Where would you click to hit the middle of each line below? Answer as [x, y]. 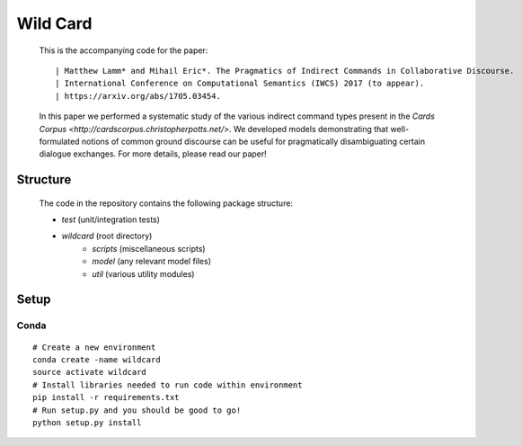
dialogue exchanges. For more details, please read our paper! [153, 154]
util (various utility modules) [143, 273]
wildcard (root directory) [107, 236]
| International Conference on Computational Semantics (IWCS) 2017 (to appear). [240, 84]
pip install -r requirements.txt [106, 397]
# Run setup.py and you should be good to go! [137, 410]
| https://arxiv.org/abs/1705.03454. [138, 96]
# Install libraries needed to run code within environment [168, 385]
